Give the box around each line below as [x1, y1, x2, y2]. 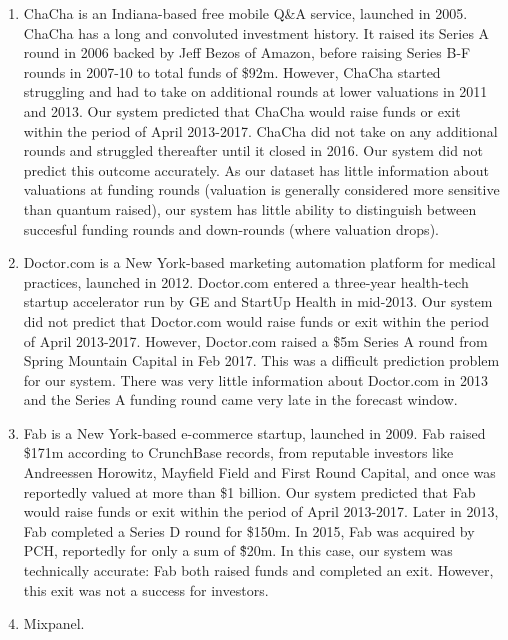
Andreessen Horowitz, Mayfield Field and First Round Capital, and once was [23, 462, 496, 483]
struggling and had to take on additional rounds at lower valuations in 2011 [23, 81, 488, 102]
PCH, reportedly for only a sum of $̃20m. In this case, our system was [23, 540, 453, 561]
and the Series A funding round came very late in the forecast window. [23, 389, 458, 410]
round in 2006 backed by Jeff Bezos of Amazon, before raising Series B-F [23, 42, 471, 63]
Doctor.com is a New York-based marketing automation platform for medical [23, 252, 496, 273]
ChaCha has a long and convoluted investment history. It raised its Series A [23, 22, 490, 43]
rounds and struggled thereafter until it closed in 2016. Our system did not [23, 140, 483, 161]
